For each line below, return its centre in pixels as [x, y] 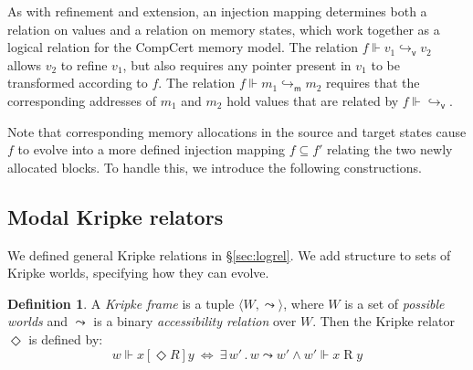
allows [25, 64]
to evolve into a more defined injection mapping [152, 149]
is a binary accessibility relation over [195, 321]
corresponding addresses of [82, 100]
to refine [84, 64]
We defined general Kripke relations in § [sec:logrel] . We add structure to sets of [229, 254]
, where [304, 303]
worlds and [38, 321]
